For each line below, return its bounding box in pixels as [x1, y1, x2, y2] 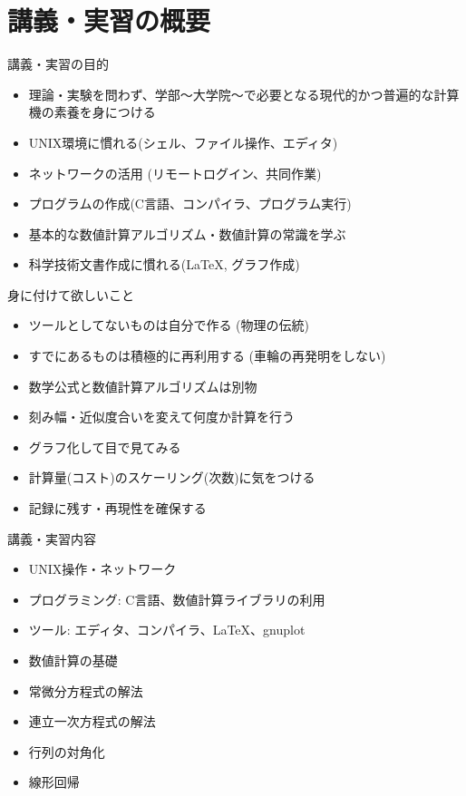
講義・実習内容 [7, 529, 96, 548]
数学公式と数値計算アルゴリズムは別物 [28, 376, 257, 395]
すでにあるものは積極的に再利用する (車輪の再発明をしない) [28, 346, 386, 365]
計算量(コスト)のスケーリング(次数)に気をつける [28, 468, 316, 487]
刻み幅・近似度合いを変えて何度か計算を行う [28, 407, 296, 426]
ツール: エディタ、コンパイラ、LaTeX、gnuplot [28, 620, 306, 639]
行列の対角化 [28, 742, 105, 761]
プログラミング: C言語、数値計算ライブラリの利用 [28, 589, 325, 608]
